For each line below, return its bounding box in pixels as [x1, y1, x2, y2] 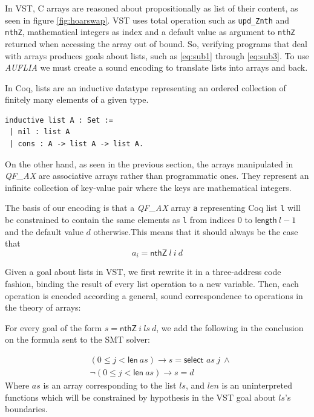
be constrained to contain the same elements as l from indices [5, 213, 235, 226]
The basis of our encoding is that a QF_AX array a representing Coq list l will [5, 201, 301, 214]
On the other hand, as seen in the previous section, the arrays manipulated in [5, 157, 293, 170]
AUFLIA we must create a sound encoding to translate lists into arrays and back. [5, 61, 308, 74]
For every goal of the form [5, 321, 102, 334]
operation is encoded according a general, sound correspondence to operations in [5, 289, 303, 302]
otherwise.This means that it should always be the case [93, 225, 298, 238]
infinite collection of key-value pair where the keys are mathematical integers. [5, 181, 292, 193]
